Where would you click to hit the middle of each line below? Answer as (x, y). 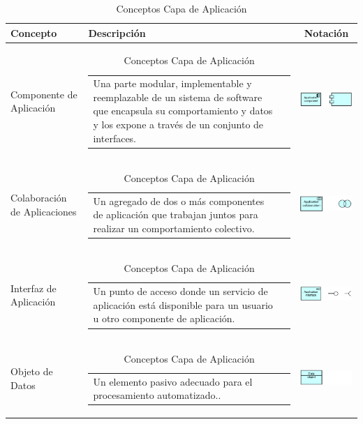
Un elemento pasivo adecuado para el (173, 381)
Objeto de (32, 371)
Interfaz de (34, 288)
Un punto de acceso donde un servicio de (180, 291)
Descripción (117, 32)
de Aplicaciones (44, 212)
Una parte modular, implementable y (172, 83)
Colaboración (39, 198)
